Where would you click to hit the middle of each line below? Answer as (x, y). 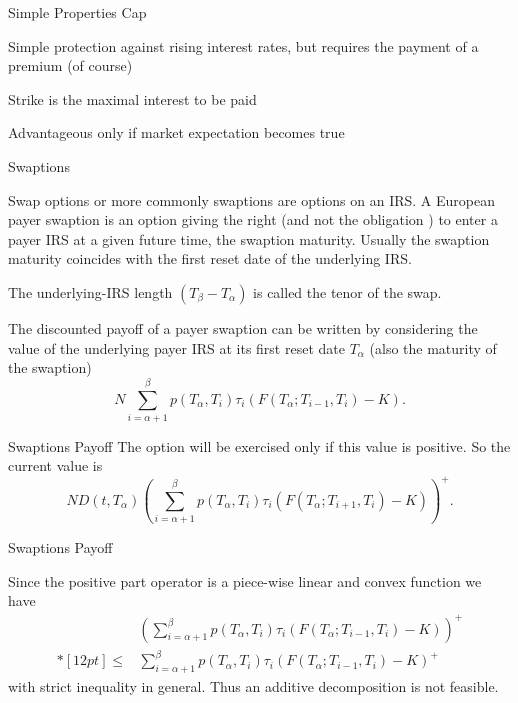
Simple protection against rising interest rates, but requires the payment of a (243, 45)
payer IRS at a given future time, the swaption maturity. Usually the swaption (249, 238)
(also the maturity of (433, 347)
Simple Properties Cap (77, 12)
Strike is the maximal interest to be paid (132, 98)
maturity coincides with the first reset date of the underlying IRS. (210, 258)
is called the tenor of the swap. (347, 291)
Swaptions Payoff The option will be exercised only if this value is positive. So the (259, 445)
